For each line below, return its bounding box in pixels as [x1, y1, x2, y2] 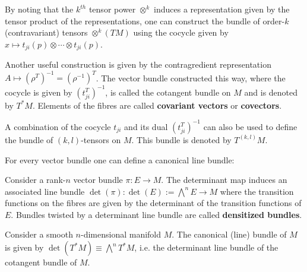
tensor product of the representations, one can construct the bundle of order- [5, 14, 285, 27]
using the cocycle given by [133, 26, 229, 39]
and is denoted [244, 86, 298, 98]
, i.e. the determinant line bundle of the [134, 241, 278, 254]
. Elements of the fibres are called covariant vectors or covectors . [32, 99, 282, 111]
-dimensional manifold [80, 228, 162, 241]
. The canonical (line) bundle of [172, 228, 287, 241]
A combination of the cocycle [5, 120, 111, 132]
